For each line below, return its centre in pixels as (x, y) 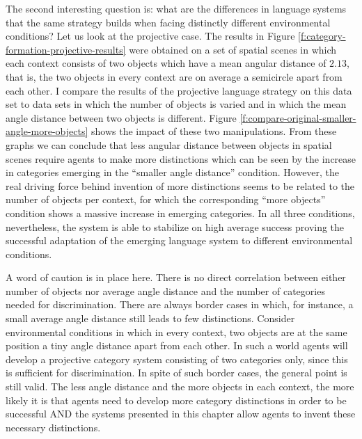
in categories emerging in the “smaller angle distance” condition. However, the (173, 172)
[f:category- (322, 36)
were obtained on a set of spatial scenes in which (233, 49)
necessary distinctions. (53, 427)
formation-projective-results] (66, 49)
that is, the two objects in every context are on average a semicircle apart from (174, 76)
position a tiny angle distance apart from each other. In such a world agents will (177, 345)
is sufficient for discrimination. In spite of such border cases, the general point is (176, 373)
